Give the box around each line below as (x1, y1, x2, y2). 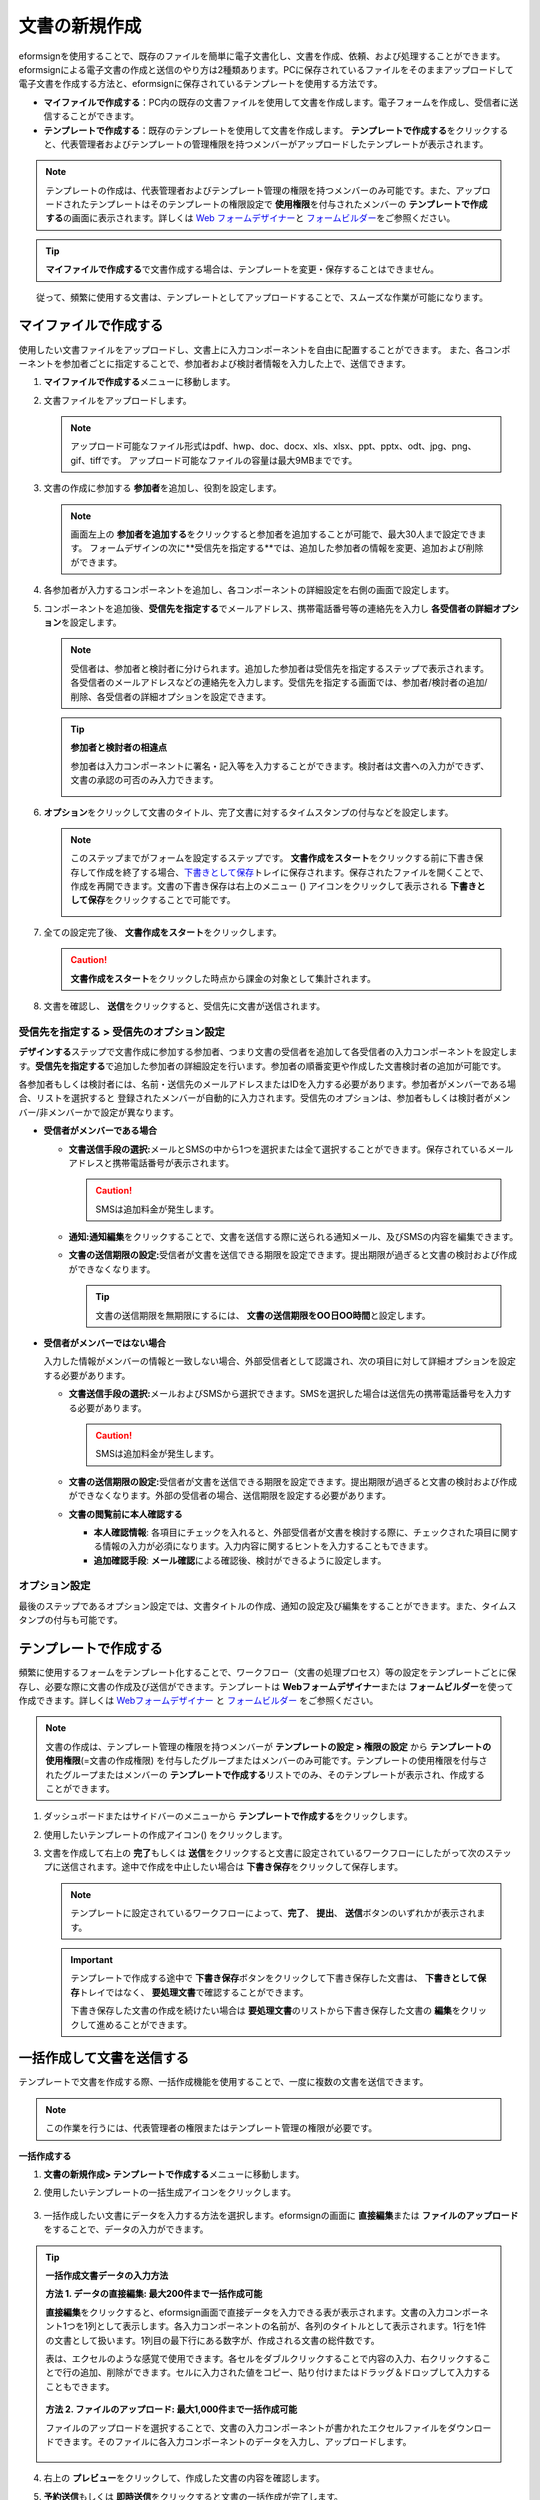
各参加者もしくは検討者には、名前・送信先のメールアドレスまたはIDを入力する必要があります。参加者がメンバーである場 (18, 1078, 517, 1090)
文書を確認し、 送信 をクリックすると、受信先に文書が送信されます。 (43, 1000, 325, 1012)
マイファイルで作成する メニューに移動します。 (43, 376, 236, 388)
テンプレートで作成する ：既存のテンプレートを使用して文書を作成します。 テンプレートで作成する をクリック (43, 124, 491, 136)
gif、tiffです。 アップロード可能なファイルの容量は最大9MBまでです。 (70, 454, 358, 466)
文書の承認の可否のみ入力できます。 (70, 774, 219, 786)
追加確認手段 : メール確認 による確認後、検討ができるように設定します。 (93, 1554, 387, 1566)
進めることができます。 (96, 2018, 193, 2030)
